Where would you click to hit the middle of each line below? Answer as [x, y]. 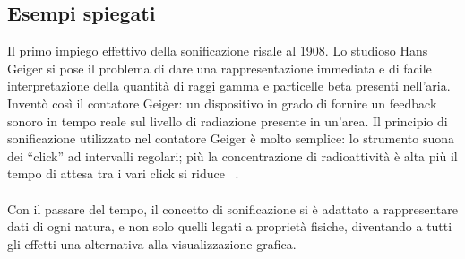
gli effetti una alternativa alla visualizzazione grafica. [152, 243]
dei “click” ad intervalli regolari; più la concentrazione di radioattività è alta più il [232, 155]
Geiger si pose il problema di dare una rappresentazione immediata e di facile [220, 68]
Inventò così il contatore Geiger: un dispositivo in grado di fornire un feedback [222, 103]
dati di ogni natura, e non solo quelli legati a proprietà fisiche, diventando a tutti [230, 226]
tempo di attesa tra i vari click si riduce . [123, 173]
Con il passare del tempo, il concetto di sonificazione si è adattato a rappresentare [232, 208]
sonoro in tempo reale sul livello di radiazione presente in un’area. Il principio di [228, 121]
